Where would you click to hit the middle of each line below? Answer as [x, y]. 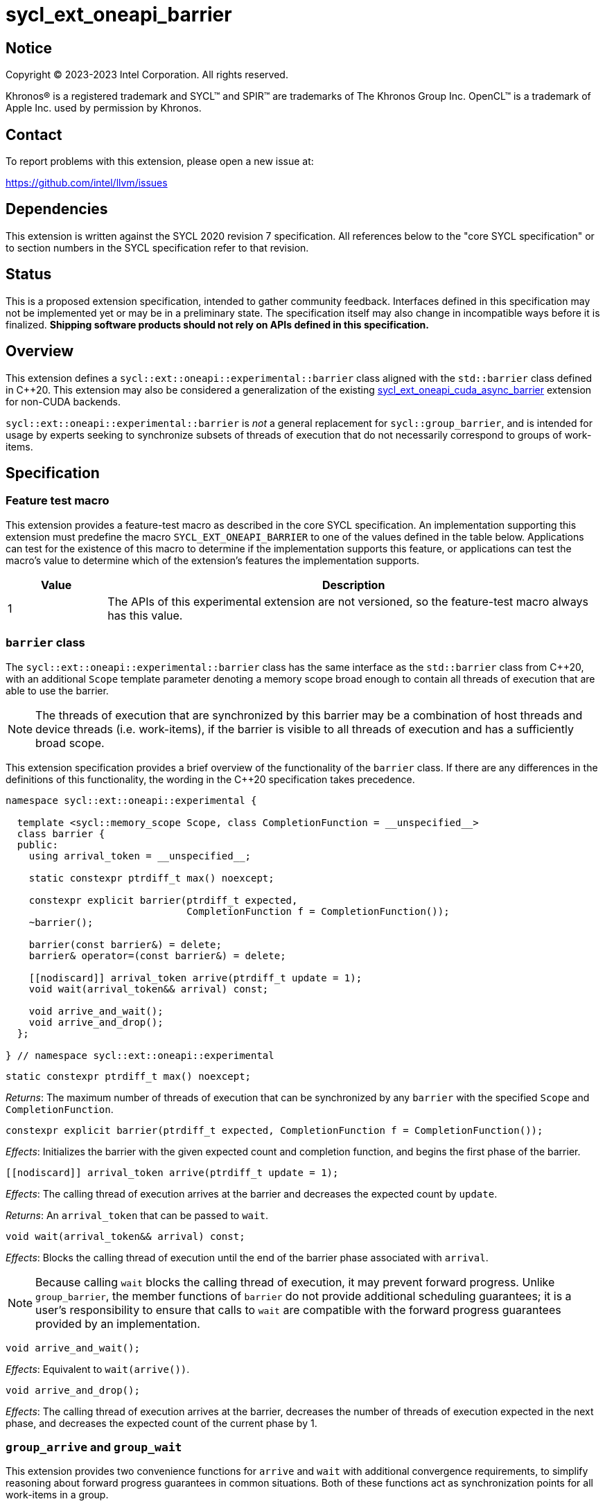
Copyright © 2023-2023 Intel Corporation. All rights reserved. [147, 75]
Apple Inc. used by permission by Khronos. [104, 108]
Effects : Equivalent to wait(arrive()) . [98, 1369]
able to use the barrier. [57, 690]
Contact [34, 134]
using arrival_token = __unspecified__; [140, 856]
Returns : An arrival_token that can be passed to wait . [137, 1215]
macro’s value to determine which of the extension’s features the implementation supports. [213, 560]
